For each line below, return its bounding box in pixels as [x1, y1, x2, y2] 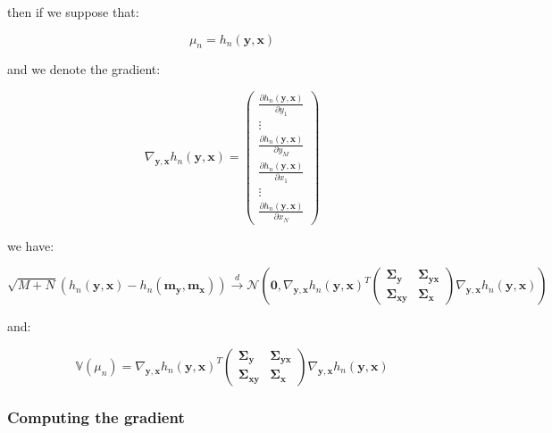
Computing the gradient [7, 405, 185, 428]
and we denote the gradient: [7, 60, 161, 79]
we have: [7, 236, 54, 254]
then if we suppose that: [7, 3, 139, 21]
